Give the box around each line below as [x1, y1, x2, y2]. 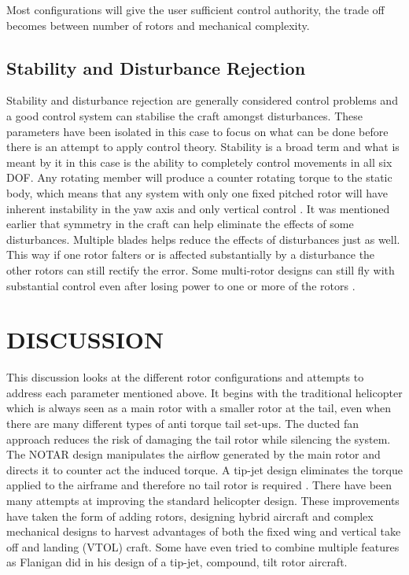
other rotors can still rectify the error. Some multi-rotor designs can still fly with [6, 261, 395, 278]
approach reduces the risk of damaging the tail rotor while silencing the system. [6, 430, 391, 447]
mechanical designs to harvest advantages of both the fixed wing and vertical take [6, 523, 401, 540]
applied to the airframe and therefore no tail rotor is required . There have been [6, 477, 392, 493]
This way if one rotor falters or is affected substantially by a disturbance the [6, 246, 375, 263]
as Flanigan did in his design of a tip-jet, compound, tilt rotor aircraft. [6, 554, 348, 570]
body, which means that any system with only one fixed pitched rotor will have [6, 184, 388, 201]
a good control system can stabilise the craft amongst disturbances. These [6, 107, 363, 123]
